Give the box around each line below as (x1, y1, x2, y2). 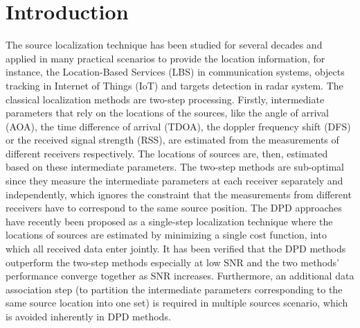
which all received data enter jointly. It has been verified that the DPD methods (6, 241, 346, 256)
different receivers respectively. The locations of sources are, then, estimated (6, 146, 328, 160)
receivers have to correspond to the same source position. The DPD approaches (6, 200, 342, 215)
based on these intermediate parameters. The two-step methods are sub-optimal (6, 159, 345, 174)
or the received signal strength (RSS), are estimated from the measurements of (6, 132, 339, 147)
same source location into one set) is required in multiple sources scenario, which (6, 295, 348, 310)
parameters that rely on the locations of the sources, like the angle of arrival (6, 105, 329, 120)
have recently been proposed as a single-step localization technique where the (6, 214, 333, 228)
